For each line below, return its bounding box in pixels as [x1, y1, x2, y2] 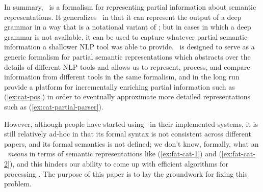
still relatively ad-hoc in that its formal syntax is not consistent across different [4, 128, 251, 139]
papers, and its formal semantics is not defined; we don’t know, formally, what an [4, 138, 259, 149]
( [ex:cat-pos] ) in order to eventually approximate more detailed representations [4, 91, 251, 102]
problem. [4, 178, 32, 189]
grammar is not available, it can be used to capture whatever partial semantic [4, 31, 248, 42]
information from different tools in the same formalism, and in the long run [4, 71, 240, 82]
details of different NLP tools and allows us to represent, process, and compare [4, 61, 250, 72]
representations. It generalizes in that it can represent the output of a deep [4, 11, 242, 22]
